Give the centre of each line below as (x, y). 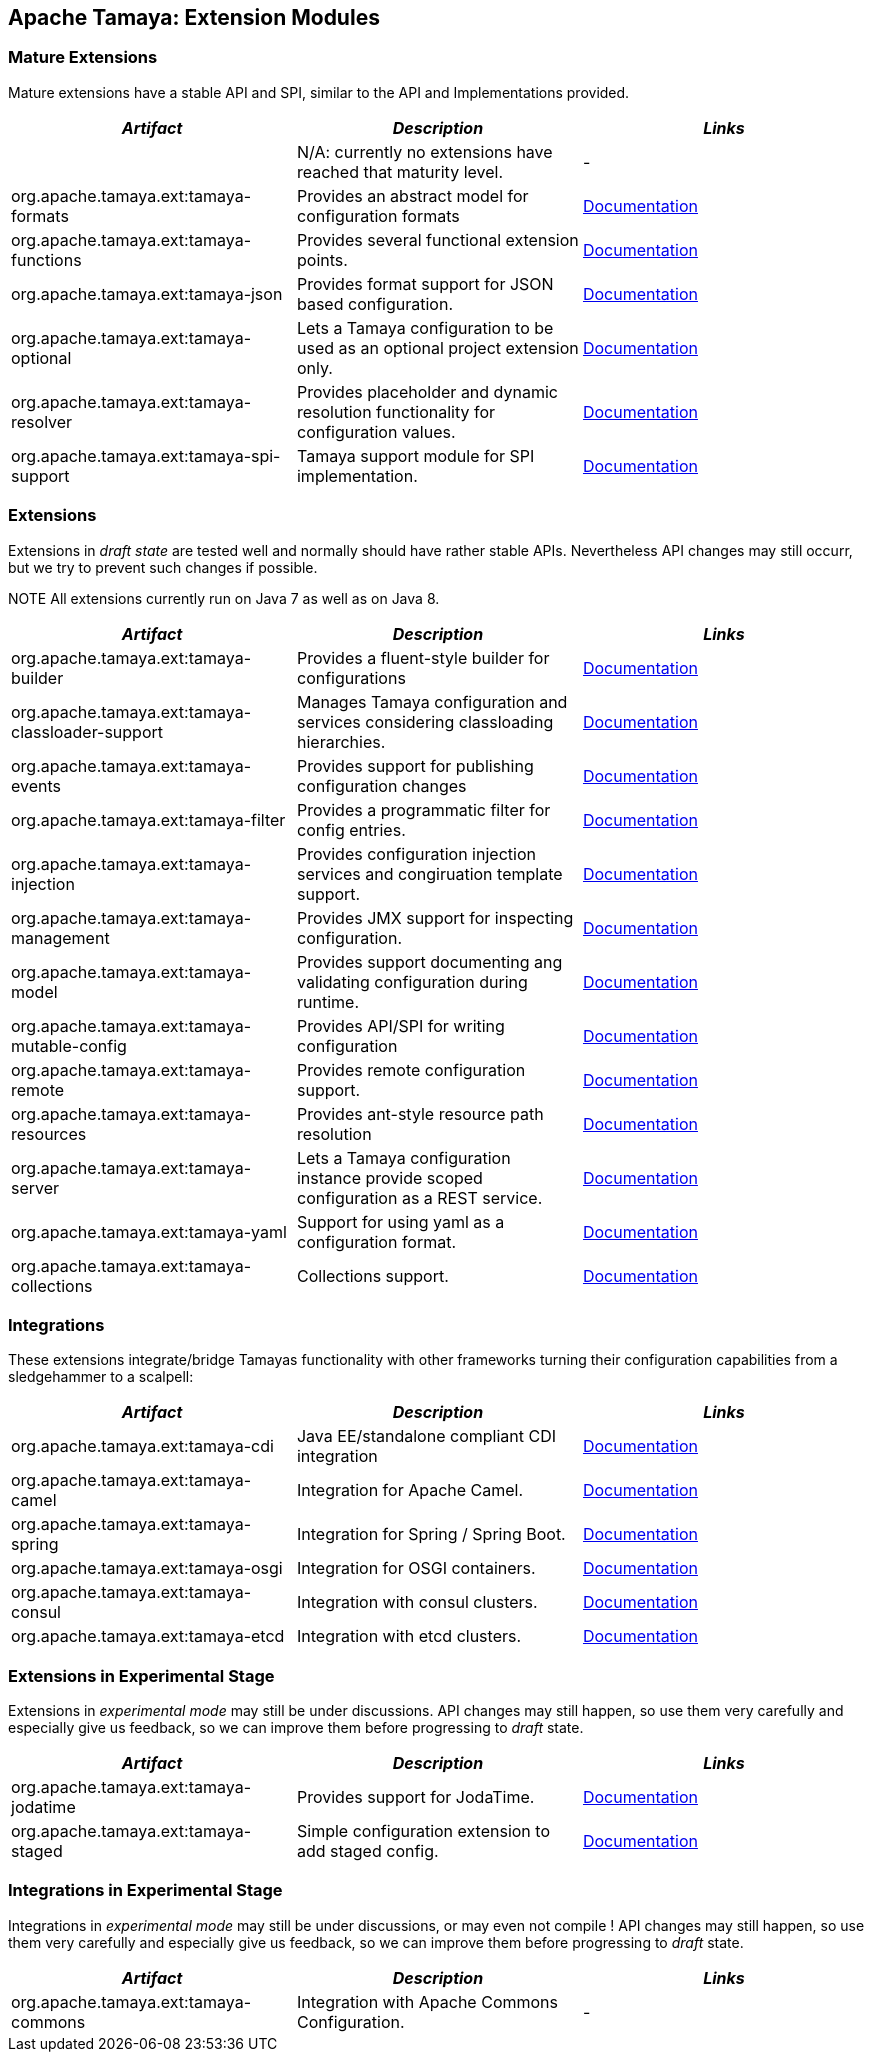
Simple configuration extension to (423, 1831)
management (60, 937)
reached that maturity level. (400, 171)
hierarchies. (341, 741)
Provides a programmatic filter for (423, 809)
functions (46, 259)
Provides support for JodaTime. (415, 1797)
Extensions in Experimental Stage (141, 1675)
